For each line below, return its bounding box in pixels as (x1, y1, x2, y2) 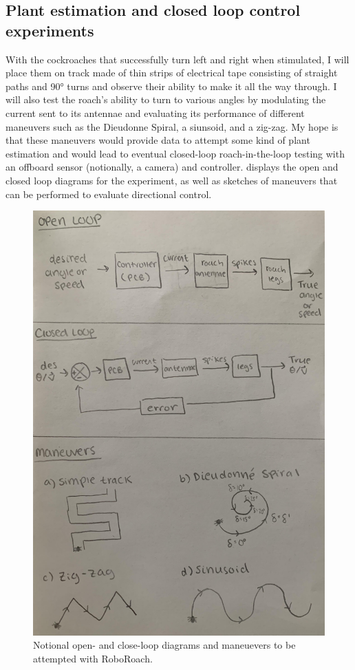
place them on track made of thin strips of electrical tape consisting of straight (6, 65, 338, 80)
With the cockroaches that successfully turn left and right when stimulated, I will (6, 52, 349, 66)
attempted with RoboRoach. (33, 651, 153, 665)
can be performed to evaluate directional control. (6, 186, 212, 201)
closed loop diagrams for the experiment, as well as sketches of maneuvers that (6, 173, 338, 187)
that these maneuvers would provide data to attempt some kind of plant (6, 133, 310, 147)
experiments (6, 19, 94, 41)
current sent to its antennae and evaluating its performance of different (6, 105, 305, 120)
